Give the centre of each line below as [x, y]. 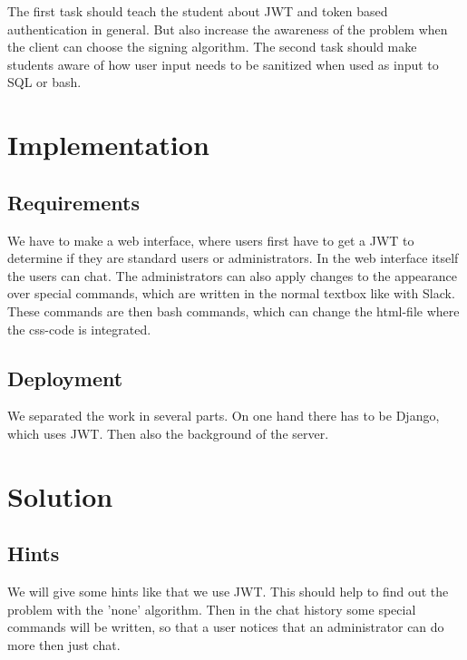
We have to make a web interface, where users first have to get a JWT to [211, 240]
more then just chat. [64, 644]
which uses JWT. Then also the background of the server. [168, 433]
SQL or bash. [44, 82]
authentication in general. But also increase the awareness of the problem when [228, 29]
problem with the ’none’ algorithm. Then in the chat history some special [212, 609]
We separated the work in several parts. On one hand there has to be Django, [224, 416]
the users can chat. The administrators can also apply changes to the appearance [233, 275]
